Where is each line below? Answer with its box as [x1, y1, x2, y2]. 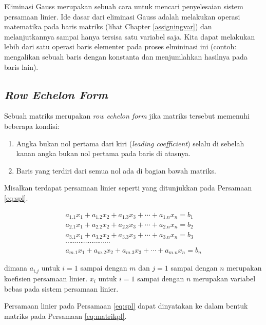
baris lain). [4, 61, 39, 72]
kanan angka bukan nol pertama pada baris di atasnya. [16, 148, 191, 159]
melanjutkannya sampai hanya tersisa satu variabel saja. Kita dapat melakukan [4, 31, 255, 42]
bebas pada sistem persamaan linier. [4, 283, 119, 294]
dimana [4, 262, 28, 273]
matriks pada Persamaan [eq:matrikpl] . [4, 310, 127, 321]
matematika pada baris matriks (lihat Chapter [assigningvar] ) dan [4, 21, 212, 32]
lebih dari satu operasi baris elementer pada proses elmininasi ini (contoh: [4, 41, 237, 52]
